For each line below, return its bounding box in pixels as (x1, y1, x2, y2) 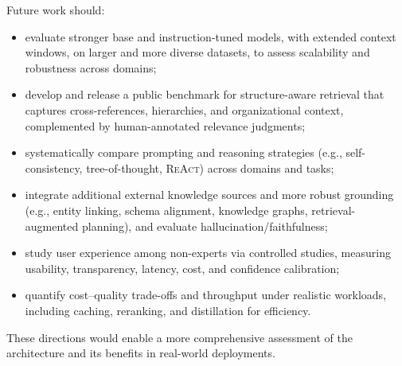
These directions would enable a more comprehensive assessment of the (6, 329, 353, 345)
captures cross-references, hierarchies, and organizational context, (25, 101, 344, 118)
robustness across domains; (25, 59, 157, 76)
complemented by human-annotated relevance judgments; (25, 117, 306, 134)
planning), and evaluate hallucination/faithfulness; (81, 217, 328, 234)
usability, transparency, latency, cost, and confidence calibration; (25, 259, 340, 276)
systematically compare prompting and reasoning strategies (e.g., (25, 144, 342, 161)
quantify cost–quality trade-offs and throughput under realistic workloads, (25, 286, 387, 303)
